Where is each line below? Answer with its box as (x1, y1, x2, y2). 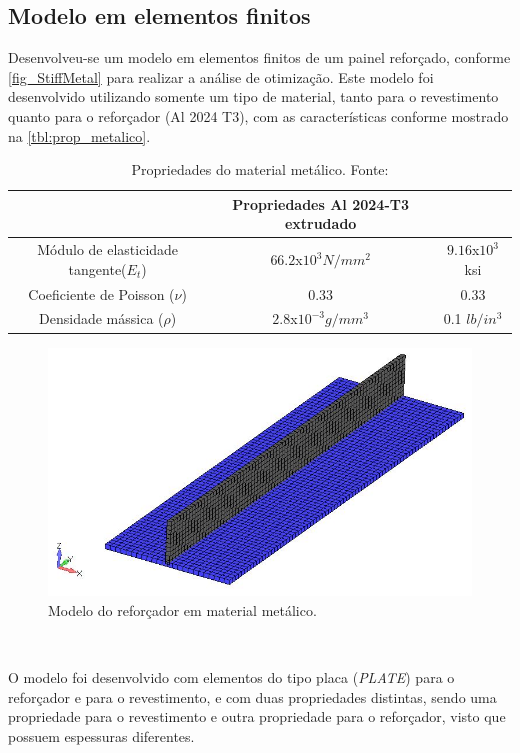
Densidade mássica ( (39, 308, 164, 329)
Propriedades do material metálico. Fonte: (131, 159, 389, 180)
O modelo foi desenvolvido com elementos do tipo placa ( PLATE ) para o (8, 667, 455, 688)
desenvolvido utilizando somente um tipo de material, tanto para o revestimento (8, 86, 499, 107)
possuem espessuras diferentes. (8, 725, 195, 746)
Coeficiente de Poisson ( (28, 283, 175, 304)
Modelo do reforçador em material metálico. (48, 600, 317, 620)
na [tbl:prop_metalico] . (8, 125, 151, 146)
